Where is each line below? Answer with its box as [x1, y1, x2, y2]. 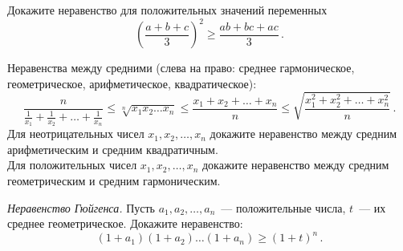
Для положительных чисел [7, 156, 137, 173]
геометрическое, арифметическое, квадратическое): [7, 75, 257, 91]
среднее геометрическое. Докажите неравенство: [7, 215, 243, 232]
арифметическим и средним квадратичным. [7, 140, 218, 157]
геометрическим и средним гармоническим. [7, 172, 221, 189]
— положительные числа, [221, 199, 346, 216]
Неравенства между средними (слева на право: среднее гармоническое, [7, 59, 355, 76]
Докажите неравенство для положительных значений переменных [7, 2, 328, 18]
